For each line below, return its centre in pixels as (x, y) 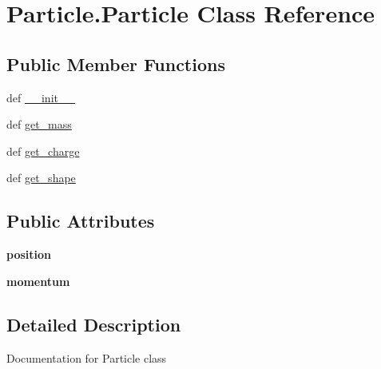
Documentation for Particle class (87, 357)
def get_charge (43, 151)
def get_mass (39, 124)
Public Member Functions (116, 63)
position (29, 254)
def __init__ (41, 97)
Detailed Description (94, 324)
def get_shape (41, 178)
